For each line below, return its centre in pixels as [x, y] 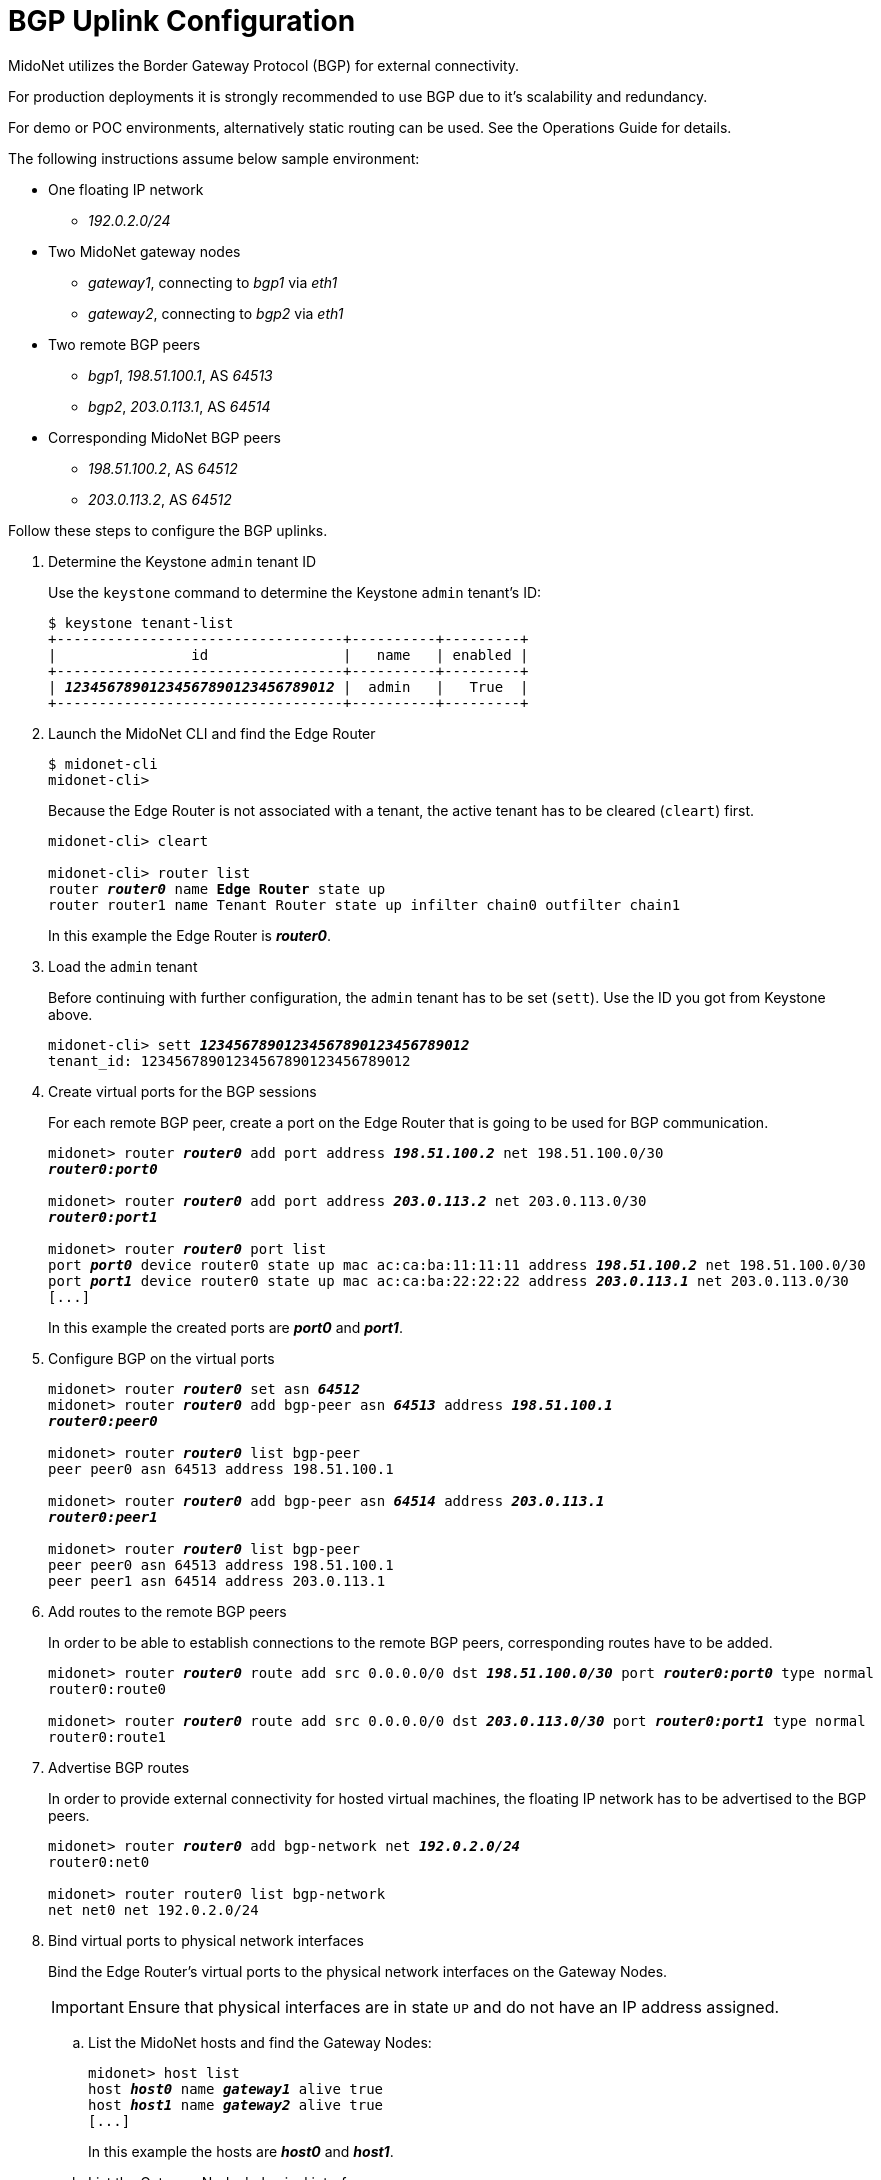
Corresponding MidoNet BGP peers [164, 437]
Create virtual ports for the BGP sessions [182, 1091]
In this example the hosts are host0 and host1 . [241, 2151]
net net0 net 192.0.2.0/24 [153, 1909]
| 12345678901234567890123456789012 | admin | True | [288, 686]
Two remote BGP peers [124, 344]
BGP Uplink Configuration [182, 21]
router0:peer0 [103, 1420]
